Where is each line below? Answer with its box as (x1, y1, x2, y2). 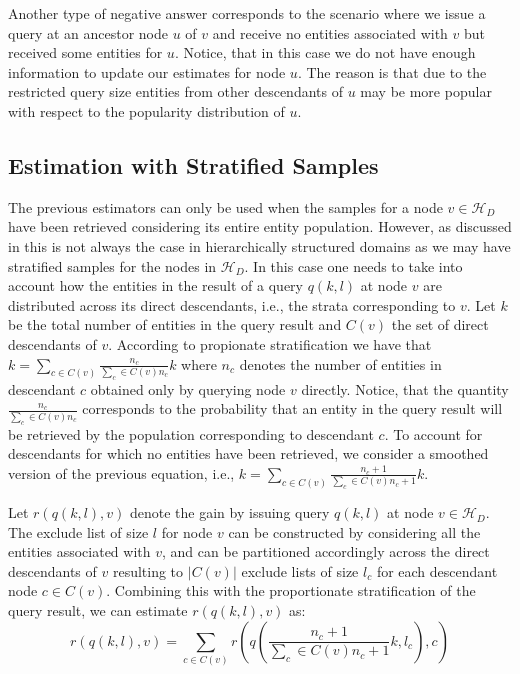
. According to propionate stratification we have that (108, 333, 432, 354)
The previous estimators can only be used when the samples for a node (8, 196, 443, 217)
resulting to (112, 560, 184, 581)
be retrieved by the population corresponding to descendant (8, 423, 374, 444)
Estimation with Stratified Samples (8, 149, 379, 180)
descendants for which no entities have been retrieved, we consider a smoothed (8, 443, 489, 464)
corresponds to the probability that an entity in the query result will (82, 398, 503, 419)
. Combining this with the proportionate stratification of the (106, 580, 476, 601)
